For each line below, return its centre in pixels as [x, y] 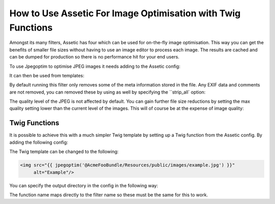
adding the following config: [39, 142]
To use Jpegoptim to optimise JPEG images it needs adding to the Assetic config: [95, 66]
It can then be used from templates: [47, 75]
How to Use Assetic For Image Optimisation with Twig [125, 13]
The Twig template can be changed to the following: [64, 152]
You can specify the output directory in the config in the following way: [84, 185]
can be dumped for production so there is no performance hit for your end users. [94, 57]
